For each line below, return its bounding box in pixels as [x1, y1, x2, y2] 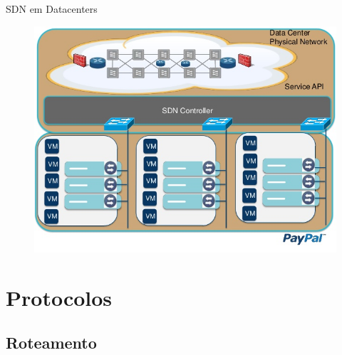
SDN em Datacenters [6, 1, 98, 16]
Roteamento [6, 332, 97, 354]
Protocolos [6, 282, 113, 312]
